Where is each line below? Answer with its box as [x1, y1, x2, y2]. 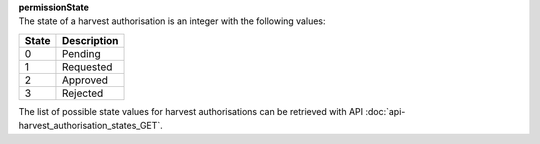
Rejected [61, 86, 104, 100]
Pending [61, 46, 101, 60]
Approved [61, 73, 109, 87]
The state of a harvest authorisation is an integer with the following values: [18, 15, 326, 27]
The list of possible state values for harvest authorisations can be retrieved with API [18, 105, 364, 117]
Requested [61, 60, 113, 74]
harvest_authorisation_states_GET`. [18, 120, 164, 132]
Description [61, 33, 119, 47]
